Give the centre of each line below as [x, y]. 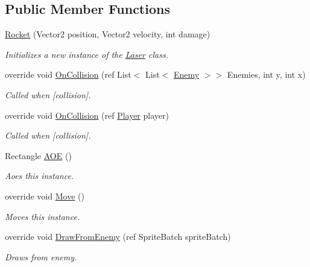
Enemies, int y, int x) [266, 74]
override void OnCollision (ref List [68, 74]
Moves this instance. [43, 216]
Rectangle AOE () [38, 155]
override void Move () [45, 196]
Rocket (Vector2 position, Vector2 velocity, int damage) [108, 34]
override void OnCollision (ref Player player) [87, 115]
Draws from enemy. [41, 256]
